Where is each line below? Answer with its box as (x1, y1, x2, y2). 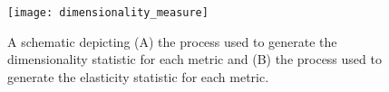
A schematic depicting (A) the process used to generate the (7, 32, 337, 51)
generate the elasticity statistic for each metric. (7, 67, 269, 86)
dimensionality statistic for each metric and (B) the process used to (7, 50, 382, 69)
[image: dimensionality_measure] (7, 6, 209, 19)
